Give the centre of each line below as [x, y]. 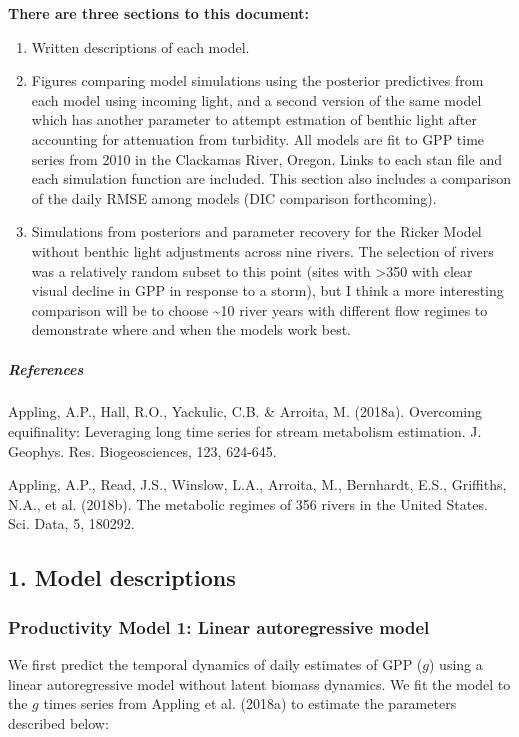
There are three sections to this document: [158, 13]
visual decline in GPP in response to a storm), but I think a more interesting [267, 290]
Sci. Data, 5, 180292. [71, 523]
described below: [58, 722]
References [46, 368]
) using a [456, 664]
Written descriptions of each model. [140, 46]
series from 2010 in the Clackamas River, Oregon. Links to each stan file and [267, 158]
